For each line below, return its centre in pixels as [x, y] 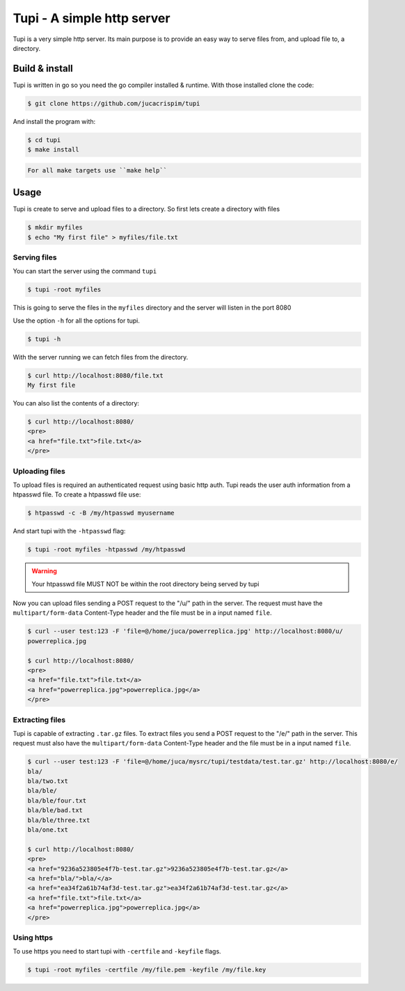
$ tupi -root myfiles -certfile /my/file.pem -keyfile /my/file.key [147, 970]
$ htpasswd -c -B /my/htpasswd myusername [101, 513]
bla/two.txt [48, 781]
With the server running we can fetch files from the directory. [101, 357]
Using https [33, 937]
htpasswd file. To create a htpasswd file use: [77, 494]
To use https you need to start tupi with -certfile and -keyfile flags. [117, 951]
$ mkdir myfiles [55, 227]
